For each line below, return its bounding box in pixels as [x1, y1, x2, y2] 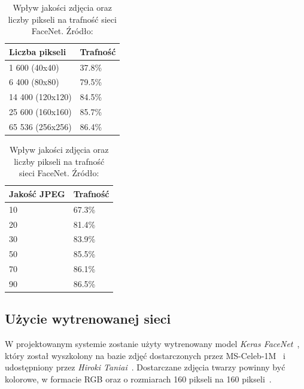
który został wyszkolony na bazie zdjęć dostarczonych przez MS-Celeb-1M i [5, 349, 285, 361]
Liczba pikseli [9, 45, 66, 58]
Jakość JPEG [9, 187, 65, 200]
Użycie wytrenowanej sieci [5, 309, 171, 328]
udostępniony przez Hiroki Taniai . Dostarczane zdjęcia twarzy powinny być [5, 361, 285, 373]
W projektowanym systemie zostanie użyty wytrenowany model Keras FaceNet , [5, 337, 300, 350]
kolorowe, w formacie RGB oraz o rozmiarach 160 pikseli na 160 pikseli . [5, 373, 272, 385]
